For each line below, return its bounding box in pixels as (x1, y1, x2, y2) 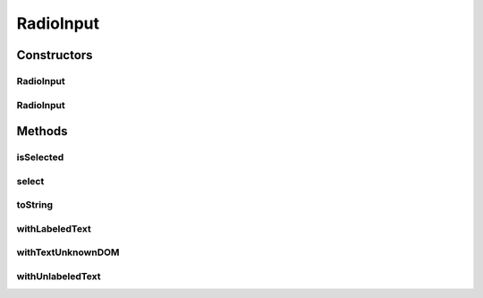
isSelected (16, 151, 64, 164)
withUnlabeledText (16, 269, 101, 282)
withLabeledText (16, 222, 91, 234)
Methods (16, 123, 68, 139)
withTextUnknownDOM (16, 246, 120, 259)
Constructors (16, 47, 93, 63)
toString (16, 199, 54, 211)
